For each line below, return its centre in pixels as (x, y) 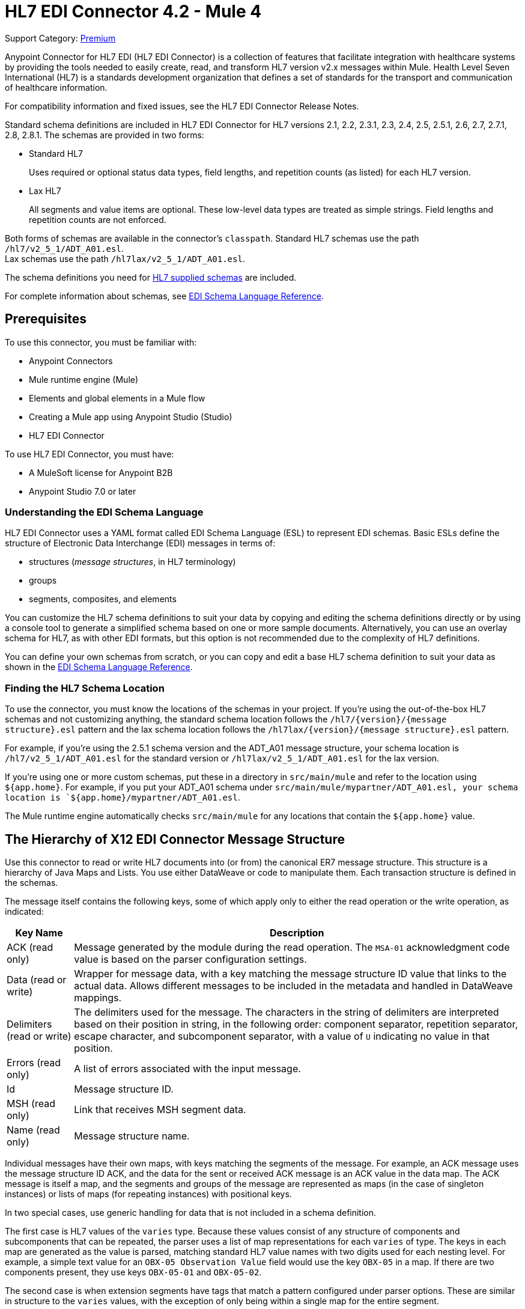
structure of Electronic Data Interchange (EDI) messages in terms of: (140, 543)
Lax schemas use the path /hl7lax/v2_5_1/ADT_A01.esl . (125, 258)
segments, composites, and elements (103, 599)
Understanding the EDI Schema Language (104, 512)
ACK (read (30, 947)
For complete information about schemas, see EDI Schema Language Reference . (164, 296)
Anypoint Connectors (71, 361)
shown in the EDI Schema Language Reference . (99, 667)
